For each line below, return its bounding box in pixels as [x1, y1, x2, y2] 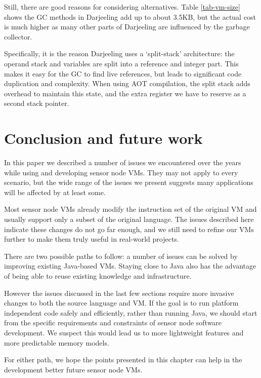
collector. [4, 31, 32, 42]
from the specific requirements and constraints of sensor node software [4, 317, 222, 328]
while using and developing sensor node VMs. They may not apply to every [4, 167, 238, 177]
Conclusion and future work [4, 128, 203, 148]
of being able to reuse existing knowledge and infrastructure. [4, 271, 192, 281]
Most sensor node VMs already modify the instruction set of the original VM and [4, 204, 257, 214]
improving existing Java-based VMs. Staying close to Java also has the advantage [4, 260, 256, 271]
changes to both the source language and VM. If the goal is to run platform [4, 297, 239, 308]
